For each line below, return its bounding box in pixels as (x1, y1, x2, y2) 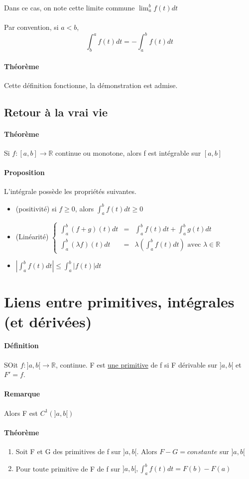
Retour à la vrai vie (4, 104, 108, 119)
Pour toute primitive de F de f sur (15, 463, 121, 474)
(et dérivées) (4, 311, 92, 331)
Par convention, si (4, 22, 59, 32)
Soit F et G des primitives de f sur (15, 446, 121, 456)
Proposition (4, 167, 45, 178)
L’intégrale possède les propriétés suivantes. (4, 186, 136, 196)
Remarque (4, 388, 40, 399)
